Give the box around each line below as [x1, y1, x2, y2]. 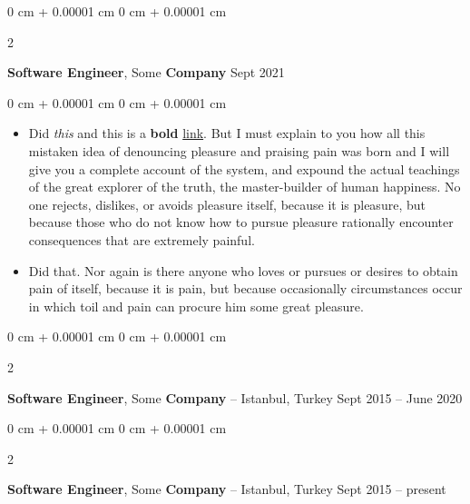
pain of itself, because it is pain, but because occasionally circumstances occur [28, 279, 463, 298]
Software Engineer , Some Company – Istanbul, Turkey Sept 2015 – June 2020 [7, 388, 463, 407]
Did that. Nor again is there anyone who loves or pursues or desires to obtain [28, 261, 458, 280]
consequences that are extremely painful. [28, 230, 255, 249]
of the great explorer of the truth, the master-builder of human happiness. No [28, 177, 461, 196]
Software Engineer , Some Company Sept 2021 [7, 63, 285, 82]
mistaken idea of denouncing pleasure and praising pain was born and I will [28, 141, 450, 160]
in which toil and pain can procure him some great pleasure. [28, 296, 364, 315]
